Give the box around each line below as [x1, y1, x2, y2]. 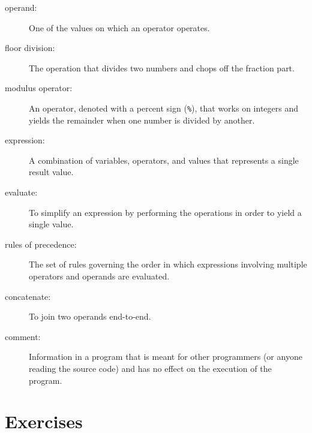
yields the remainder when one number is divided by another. [29, 113, 255, 126]
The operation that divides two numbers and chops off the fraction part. [29, 61, 295, 74]
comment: [5, 330, 41, 342]
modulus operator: [5, 82, 73, 94]
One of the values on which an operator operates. [29, 21, 210, 34]
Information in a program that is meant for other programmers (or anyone [29, 350, 302, 363]
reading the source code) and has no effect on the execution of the [29, 362, 272, 374]
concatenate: [5, 290, 51, 302]
